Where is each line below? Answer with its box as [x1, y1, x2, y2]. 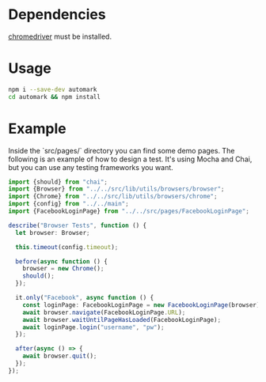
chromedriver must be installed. [8, 32, 112, 41]
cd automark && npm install [8, 93, 101, 100]
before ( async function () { [15, 257, 108, 266]
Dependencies [8, 6, 106, 24]
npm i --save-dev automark [8, 85, 97, 93]
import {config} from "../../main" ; [8, 200, 129, 208]
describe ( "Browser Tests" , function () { [8, 221, 147, 229]
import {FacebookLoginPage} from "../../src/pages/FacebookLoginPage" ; [8, 207, 249, 215]
